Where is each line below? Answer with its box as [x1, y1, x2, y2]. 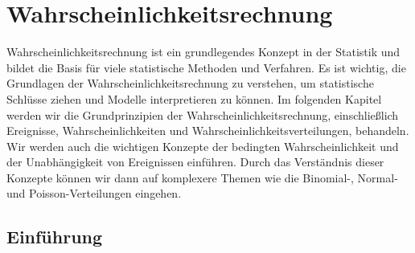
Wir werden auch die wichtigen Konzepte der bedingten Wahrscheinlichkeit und [6, 137, 399, 154]
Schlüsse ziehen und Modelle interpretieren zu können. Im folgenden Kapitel [6, 90, 382, 107]
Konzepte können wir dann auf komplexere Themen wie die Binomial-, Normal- [6, 169, 398, 186]
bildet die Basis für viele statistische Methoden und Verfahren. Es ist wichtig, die [6, 59, 406, 75]
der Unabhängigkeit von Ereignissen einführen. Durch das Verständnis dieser [6, 153, 384, 170]
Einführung [6, 224, 103, 249]
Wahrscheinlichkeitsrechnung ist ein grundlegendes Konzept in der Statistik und [6, 43, 401, 60]
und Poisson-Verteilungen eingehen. [6, 185, 182, 202]
